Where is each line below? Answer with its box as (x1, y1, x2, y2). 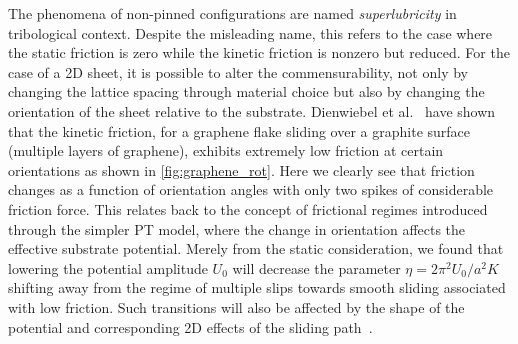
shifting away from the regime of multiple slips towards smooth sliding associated (8, 277, 506, 298)
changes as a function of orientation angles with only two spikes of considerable (8, 179, 494, 200)
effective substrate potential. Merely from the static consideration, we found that (8, 238, 504, 259)
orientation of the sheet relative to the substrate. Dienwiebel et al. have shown (8, 100, 496, 121)
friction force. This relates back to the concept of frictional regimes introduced (8, 198, 488, 219)
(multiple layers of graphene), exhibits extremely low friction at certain (8, 140, 444, 161)
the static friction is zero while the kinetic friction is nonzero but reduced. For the (8, 42, 510, 63)
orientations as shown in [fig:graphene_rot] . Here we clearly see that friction (8, 159, 475, 180)
